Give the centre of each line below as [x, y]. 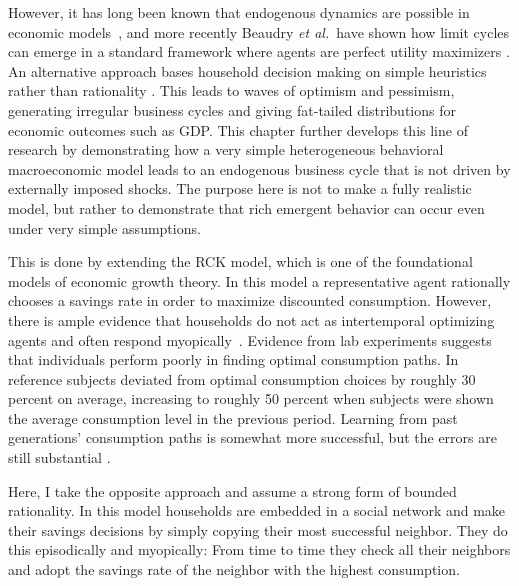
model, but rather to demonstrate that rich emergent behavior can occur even [246, 207]
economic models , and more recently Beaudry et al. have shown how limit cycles [259, 31]
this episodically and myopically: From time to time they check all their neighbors [259, 549]
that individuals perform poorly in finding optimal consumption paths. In [233, 359]
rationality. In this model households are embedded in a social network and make [257, 510]
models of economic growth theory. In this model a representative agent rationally [259, 280]
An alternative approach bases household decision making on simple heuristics [247, 70]
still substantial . [59, 457]
